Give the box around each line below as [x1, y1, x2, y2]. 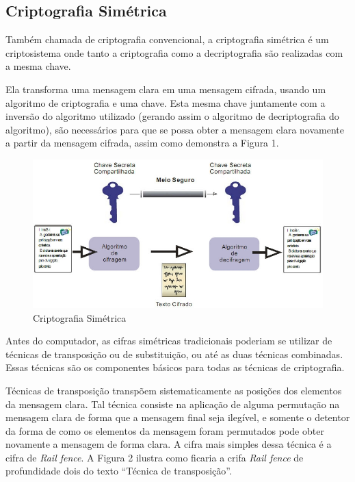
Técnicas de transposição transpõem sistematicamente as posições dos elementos [5, 383, 342, 397]
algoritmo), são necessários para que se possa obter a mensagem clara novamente [5, 122, 344, 136]
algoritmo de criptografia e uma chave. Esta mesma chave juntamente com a [5, 95, 326, 110]
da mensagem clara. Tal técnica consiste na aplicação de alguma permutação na [5, 396, 340, 411]
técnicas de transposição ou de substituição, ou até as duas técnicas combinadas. [5, 346, 343, 361]
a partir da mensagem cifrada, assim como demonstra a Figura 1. [5, 136, 279, 150]
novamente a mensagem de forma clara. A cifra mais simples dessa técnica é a [5, 437, 332, 451]
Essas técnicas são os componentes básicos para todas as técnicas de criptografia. [5, 360, 345, 375]
